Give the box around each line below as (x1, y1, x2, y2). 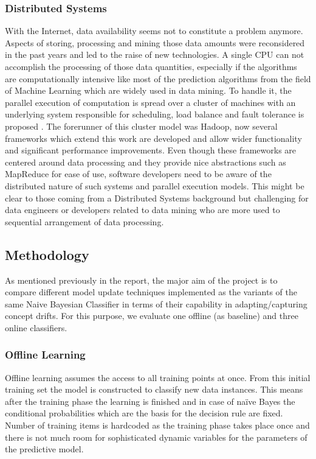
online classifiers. (5, 321, 67, 334)
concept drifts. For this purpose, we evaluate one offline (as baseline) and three (5, 309, 298, 322)
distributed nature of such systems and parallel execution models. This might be (5, 179, 304, 192)
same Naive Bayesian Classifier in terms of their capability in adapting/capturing (5, 297, 307, 310)
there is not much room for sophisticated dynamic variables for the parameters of (5, 430, 307, 443)
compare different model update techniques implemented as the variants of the (5, 286, 297, 298)
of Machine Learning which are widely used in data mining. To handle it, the (5, 84, 292, 97)
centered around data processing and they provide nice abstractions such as (5, 155, 286, 168)
